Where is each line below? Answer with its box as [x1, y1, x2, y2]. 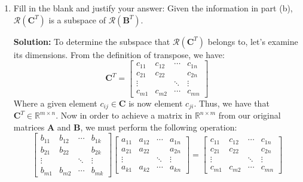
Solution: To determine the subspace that [13, 35, 170, 47]
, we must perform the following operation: [80, 120, 237, 133]
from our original [218, 109, 281, 122]
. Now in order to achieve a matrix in [56, 109, 192, 122]
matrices [13, 120, 45, 133]
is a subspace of [48, 13, 106, 26]
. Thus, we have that [194, 96, 270, 109]
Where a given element [13, 96, 97, 109]
